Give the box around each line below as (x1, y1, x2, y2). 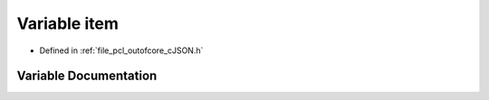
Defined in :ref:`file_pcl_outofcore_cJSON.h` (39, 45, 204, 56)
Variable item (16, 14, 120, 33)
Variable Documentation (16, 68, 158, 84)
